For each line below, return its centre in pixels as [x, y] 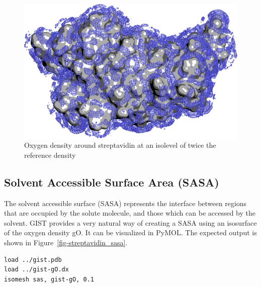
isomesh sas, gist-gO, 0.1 [49, 279]
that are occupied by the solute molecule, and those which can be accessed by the [130, 213]
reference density [50, 155]
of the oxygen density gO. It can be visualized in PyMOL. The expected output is [130, 232]
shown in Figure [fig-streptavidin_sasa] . [66, 243]
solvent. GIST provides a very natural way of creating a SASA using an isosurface [130, 222]
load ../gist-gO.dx [36, 270]
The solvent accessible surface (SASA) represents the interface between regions [125, 203]
